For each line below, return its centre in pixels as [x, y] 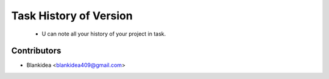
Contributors [36, 51]
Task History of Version [72, 16]
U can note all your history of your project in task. [104, 34]
